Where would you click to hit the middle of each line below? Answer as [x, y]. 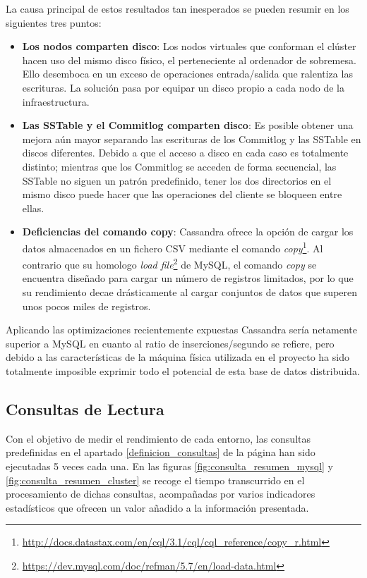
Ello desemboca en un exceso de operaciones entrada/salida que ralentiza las [187, 74]
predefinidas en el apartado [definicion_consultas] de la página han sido [161, 452]
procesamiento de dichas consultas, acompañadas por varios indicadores [161, 494]
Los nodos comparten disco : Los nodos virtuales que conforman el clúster [189, 46]
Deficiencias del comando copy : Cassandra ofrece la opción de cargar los [188, 232]
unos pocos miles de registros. [86, 306]
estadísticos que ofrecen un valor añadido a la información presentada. [157, 507]
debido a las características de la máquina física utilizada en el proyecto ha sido [178, 357]
